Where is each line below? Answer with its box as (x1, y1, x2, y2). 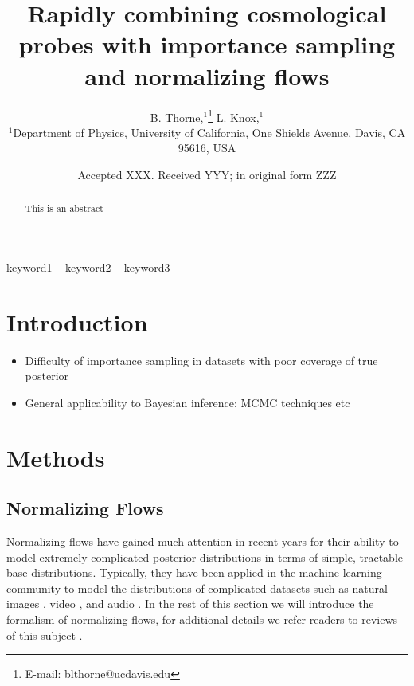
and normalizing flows (84, 59, 330, 92)
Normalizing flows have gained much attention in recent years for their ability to (6, 533, 399, 550)
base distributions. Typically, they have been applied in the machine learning (6, 564, 382, 581)
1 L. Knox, (208, 106, 260, 125)
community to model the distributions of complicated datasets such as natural (6, 579, 388, 596)
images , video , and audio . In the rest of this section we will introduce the (6, 595, 374, 612)
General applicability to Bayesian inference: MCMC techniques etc (25, 394, 350, 410)
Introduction (6, 305, 148, 338)
